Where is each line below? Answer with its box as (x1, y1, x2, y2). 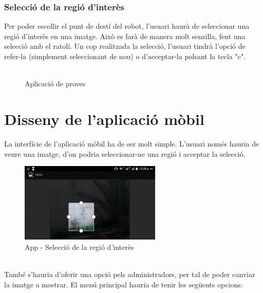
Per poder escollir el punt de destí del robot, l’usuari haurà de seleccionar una (4, 21, 250, 31)
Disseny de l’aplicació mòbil (4, 108, 204, 129)
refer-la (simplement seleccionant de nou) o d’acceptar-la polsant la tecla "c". (4, 51, 246, 61)
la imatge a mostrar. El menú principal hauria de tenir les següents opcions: (4, 279, 243, 289)
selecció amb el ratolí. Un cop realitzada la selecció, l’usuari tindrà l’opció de (4, 41, 246, 51)
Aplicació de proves (25, 78, 86, 89)
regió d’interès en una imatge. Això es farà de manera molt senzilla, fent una (4, 30, 246, 41)
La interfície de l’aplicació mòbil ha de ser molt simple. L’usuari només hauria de (4, 138, 259, 149)
